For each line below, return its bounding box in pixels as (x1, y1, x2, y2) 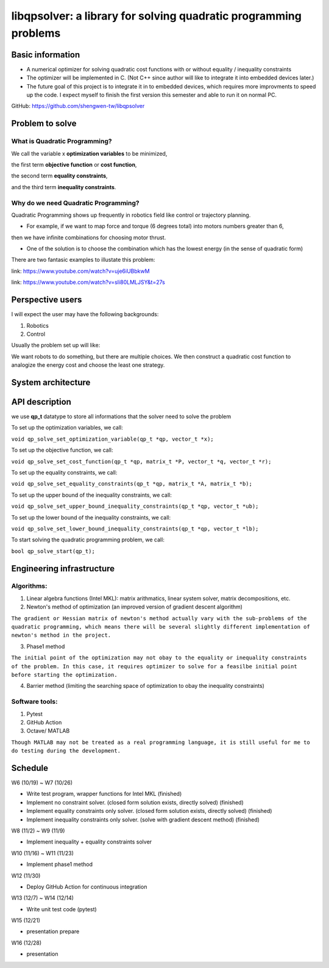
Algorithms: (11, 582, 48, 590)
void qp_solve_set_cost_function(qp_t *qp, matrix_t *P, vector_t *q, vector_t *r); (11, 458, 272, 465)
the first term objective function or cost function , (11, 161, 137, 168)
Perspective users (11, 295, 82, 305)
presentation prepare (26, 928, 80, 935)
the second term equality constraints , (11, 172, 108, 179)
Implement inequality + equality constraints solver (26, 838, 152, 845)
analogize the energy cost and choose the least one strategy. (11, 361, 165, 369)
